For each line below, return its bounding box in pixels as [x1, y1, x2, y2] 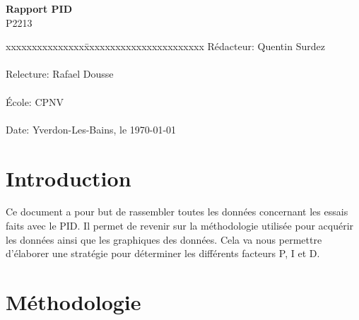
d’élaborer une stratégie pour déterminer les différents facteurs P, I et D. [6, 246, 320, 261]
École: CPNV [6, 94, 64, 109]
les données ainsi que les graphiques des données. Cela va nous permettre [6, 232, 322, 247]
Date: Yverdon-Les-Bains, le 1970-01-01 [6, 122, 177, 136]
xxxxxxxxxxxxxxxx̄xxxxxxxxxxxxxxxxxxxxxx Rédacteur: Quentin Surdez [6, 39, 325, 54]
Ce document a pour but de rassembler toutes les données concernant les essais [6, 204, 348, 219]
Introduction [6, 163, 131, 192]
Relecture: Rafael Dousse [6, 66, 114, 81]
